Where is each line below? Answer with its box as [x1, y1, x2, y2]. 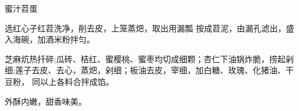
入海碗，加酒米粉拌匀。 [5, 33, 95, 45]
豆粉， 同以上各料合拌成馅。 [5, 75, 114, 87]
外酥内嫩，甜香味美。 [5, 95, 87, 107]
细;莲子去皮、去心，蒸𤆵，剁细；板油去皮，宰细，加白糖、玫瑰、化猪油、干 [5, 64, 294, 76]
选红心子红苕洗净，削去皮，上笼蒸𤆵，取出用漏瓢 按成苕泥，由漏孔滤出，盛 [5, 22, 294, 34]
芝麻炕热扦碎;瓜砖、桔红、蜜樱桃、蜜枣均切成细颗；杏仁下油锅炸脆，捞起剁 [5, 52, 294, 65]
